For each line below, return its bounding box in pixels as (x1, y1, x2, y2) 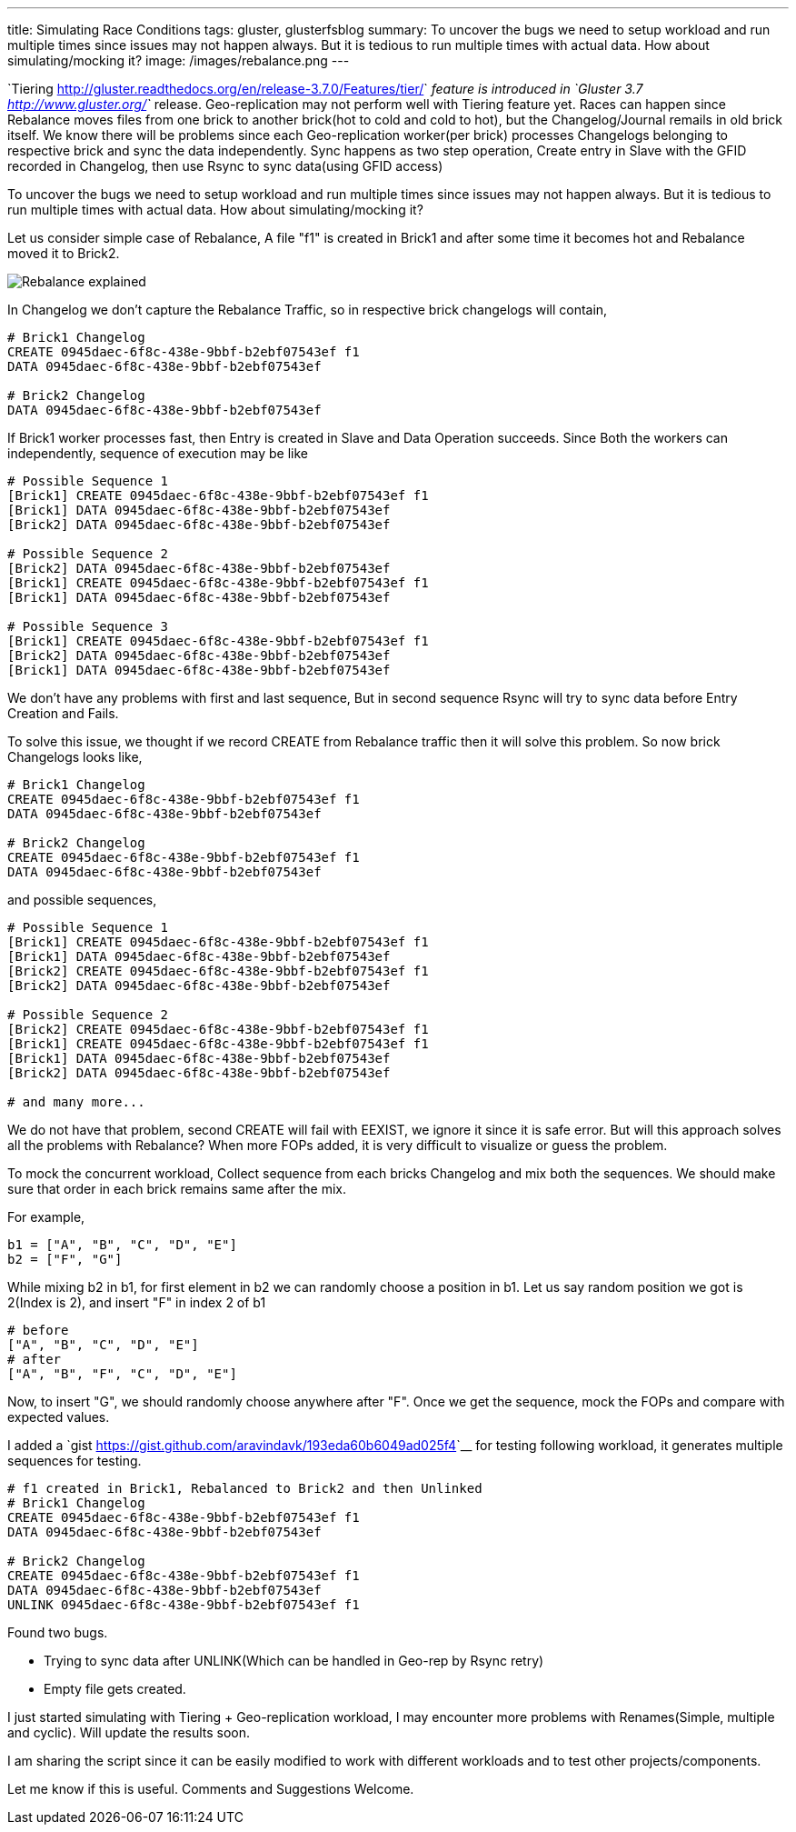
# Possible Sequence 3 (7, 619, 169, 634)
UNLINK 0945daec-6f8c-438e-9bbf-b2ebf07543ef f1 (7, 1597, 360, 1612)
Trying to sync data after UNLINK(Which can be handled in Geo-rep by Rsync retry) (44, 1653, 544, 1668)
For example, (7, 1209, 85, 1225)
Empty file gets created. (44, 1681, 186, 1697)
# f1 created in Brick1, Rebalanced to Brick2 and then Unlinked (7, 1481, 483, 1496)
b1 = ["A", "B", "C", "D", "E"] (7, 1237, 237, 1252)
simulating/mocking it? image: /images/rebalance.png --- (7, 53, 350, 68)
